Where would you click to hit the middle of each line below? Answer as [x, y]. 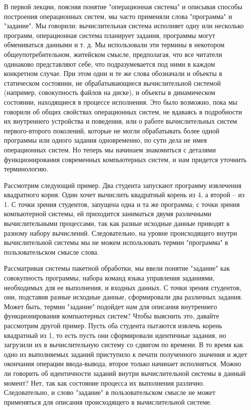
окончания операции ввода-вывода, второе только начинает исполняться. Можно [123, 363]
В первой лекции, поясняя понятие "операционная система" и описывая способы [123, 6]
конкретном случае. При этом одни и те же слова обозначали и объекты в [113, 73]
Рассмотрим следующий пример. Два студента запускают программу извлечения [123, 185]
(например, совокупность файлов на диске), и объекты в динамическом [110, 92]
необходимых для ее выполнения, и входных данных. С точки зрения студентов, [123, 287]
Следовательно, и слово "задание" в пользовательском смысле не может [110, 392]
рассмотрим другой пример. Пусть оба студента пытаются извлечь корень [113, 325]
